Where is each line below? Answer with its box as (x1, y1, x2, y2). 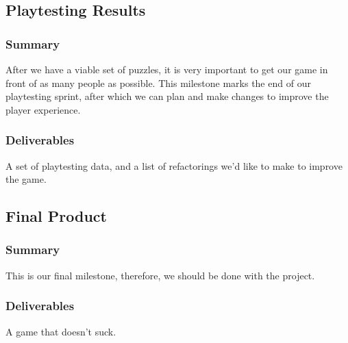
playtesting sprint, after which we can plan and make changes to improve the (5, 89, 329, 103)
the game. (5, 172, 47, 186)
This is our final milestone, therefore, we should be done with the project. (5, 268, 315, 282)
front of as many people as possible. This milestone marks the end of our (5, 75, 311, 90)
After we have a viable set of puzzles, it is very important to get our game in (5, 62, 328, 76)
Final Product (5, 205, 107, 227)
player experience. (5, 102, 81, 116)
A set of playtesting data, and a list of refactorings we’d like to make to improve (5, 158, 343, 173)
